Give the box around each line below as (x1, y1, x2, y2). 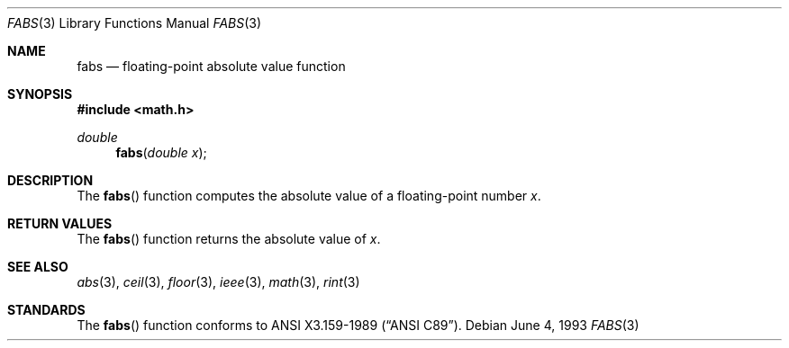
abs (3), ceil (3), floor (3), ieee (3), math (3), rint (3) (77, 274, 360, 290)
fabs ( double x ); (115, 145, 207, 160)
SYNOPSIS (7, 86, 73, 102)
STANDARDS (7, 302, 86, 317)
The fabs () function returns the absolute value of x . (77, 231, 381, 246)
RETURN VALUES (7, 216, 113, 231)
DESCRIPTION (7, 173, 94, 188)
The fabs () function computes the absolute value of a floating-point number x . (77, 188, 541, 203)
